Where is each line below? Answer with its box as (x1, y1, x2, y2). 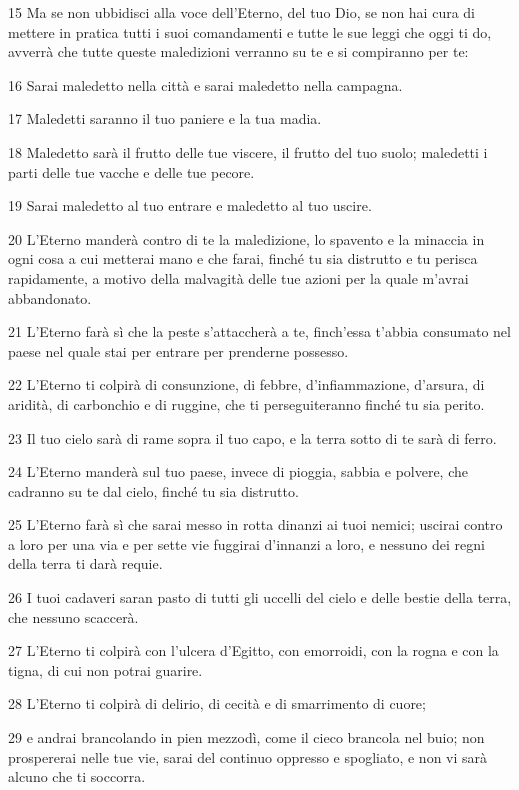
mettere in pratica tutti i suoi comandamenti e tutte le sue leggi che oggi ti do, (8, 21, 492, 42)
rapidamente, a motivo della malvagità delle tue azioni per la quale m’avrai (8, 267, 469, 288)
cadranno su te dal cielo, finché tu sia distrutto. (8, 480, 299, 501)
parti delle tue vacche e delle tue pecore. (8, 161, 255, 182)
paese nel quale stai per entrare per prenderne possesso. (8, 340, 349, 361)
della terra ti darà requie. (8, 553, 163, 574)
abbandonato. (8, 287, 92, 308)
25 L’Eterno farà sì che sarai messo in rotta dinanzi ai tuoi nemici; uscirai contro (8, 514, 503, 535)
